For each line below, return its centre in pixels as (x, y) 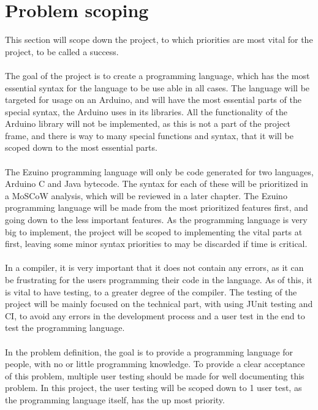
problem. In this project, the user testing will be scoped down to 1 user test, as (153, 388)
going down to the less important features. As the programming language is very (156, 220)
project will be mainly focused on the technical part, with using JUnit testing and (159, 304)
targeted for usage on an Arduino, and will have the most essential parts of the (153, 100)
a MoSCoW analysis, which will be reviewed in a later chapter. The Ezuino (146, 195)
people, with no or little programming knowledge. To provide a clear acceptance (155, 364)
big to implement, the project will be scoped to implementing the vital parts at (154, 231)
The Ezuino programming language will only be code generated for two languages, (159, 171)
